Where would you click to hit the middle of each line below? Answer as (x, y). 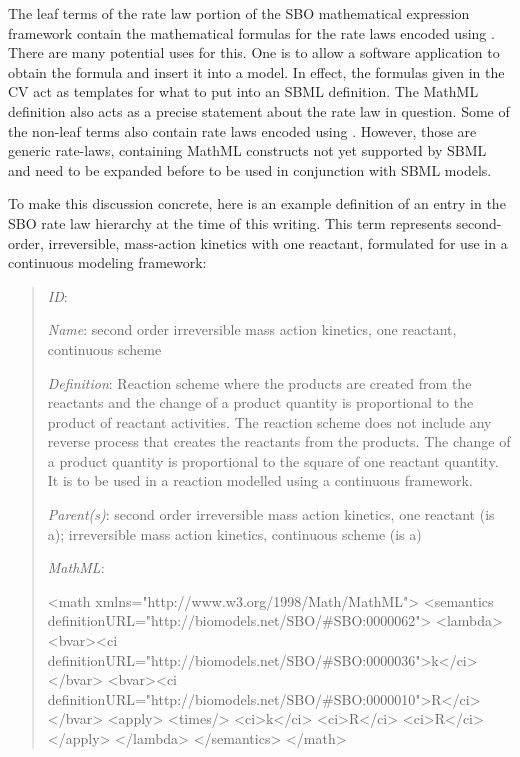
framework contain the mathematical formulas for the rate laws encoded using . (251, 32)
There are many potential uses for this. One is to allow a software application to (254, 52)
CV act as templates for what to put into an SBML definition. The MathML (243, 91)
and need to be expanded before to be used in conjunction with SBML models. (250, 169)
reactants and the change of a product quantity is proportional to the (260, 402)
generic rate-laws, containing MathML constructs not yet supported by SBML (247, 150)
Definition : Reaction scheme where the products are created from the (259, 382)
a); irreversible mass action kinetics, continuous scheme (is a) (234, 533)
